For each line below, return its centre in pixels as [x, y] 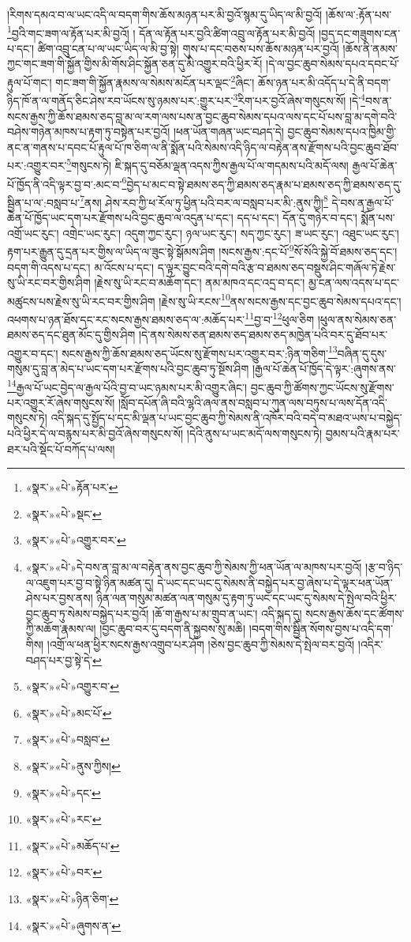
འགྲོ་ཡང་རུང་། [33, 233]
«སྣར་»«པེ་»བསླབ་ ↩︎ [68, 739]
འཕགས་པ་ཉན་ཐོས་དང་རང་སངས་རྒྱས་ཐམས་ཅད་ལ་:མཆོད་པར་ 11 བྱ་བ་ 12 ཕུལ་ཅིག [161, 318]
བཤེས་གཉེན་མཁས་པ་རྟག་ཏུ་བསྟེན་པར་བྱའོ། [89, 132]
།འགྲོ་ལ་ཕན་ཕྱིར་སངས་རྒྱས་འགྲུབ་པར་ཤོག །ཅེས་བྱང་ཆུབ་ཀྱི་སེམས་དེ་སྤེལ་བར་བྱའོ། [201, 644]
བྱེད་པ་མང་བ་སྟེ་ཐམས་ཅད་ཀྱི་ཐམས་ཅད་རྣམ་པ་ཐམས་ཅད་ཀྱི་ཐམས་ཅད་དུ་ [264, 184]
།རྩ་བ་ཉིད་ [384, 567]
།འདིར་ [370, 644]
